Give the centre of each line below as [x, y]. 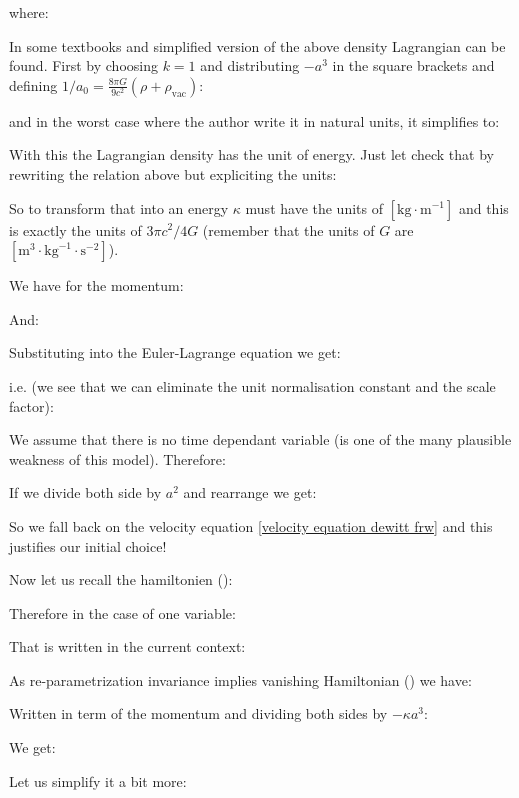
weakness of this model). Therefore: [117, 458]
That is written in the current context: [127, 646]
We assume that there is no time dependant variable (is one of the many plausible [260, 439]
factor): [31, 405]
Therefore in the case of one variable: [122, 612]
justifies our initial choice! [88, 545]
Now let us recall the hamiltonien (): [121, 579]
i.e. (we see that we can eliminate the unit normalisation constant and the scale [252, 385]
